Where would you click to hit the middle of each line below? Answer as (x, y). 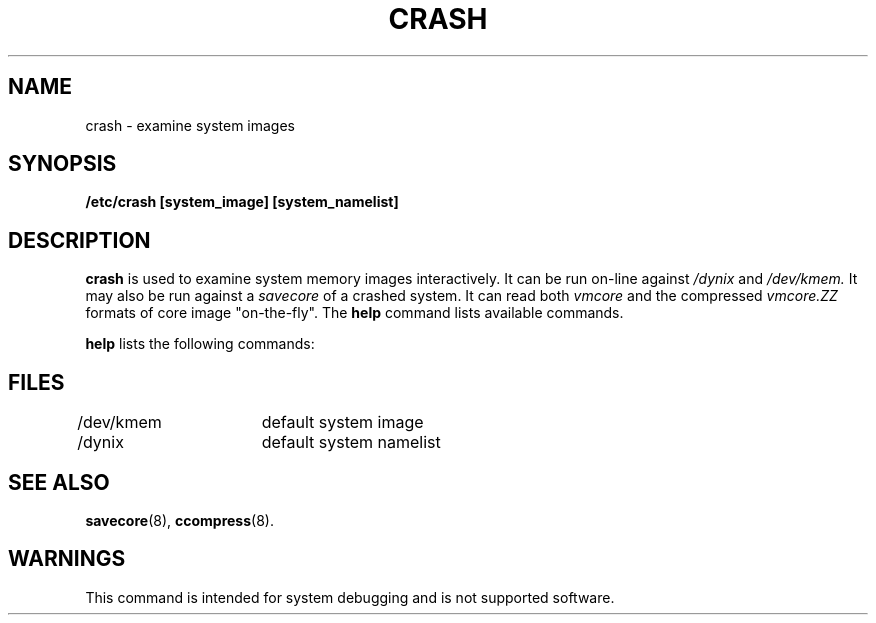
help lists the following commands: (200, 344)
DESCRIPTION (79, 240)
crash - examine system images (190, 125)
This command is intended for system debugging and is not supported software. (350, 597)
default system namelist (351, 442)
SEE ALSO (59, 482)
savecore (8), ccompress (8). (179, 520)
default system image (342, 422)
